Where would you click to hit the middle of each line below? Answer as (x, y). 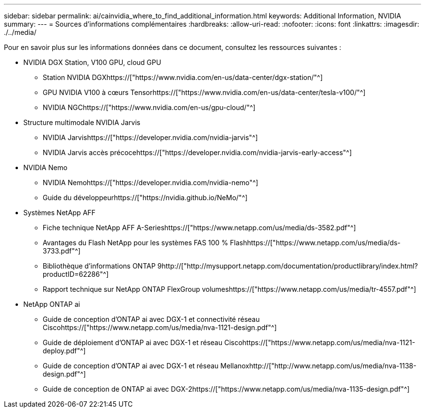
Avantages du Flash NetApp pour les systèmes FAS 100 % (136, 243)
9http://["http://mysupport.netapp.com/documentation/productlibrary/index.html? (288, 266)
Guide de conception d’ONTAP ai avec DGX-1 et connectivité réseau (151, 319)
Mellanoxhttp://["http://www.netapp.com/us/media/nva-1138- (319, 366)
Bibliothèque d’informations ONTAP (99, 266)
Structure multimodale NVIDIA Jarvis (82, 122)
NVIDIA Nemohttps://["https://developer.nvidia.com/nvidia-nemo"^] (151, 182)
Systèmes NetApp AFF (59, 213)
